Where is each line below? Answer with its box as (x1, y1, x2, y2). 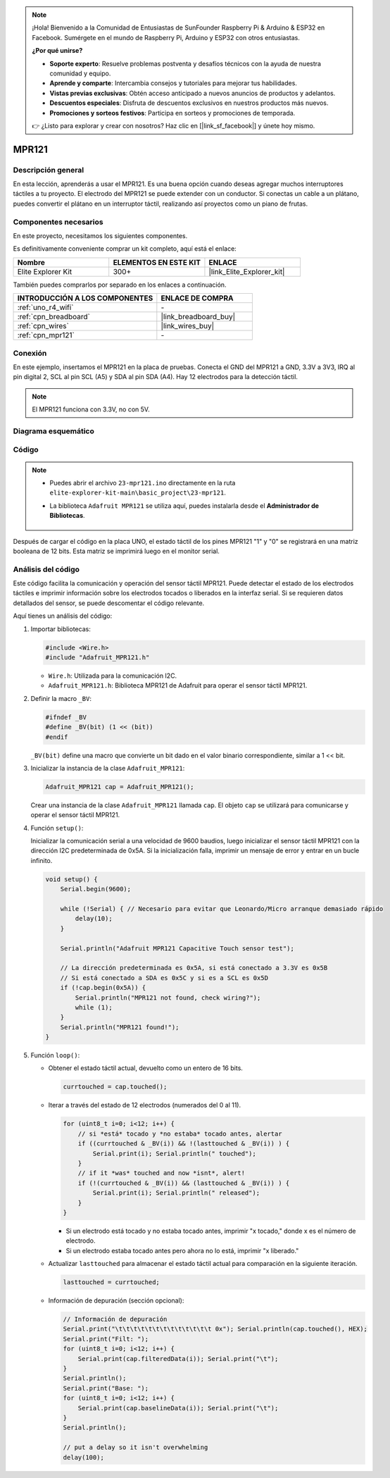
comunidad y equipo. (49, 69, 111, 77)
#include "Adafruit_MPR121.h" (45, 654, 150, 662)
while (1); (75, 1003, 113, 1011)
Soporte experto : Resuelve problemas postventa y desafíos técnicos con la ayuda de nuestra (49, 59, 322, 68)
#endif (45, 733, 68, 741)
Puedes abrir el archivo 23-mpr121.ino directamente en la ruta (49, 478, 236, 487)
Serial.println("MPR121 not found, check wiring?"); (75, 993, 261, 1002)
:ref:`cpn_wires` (17, 321, 70, 331)
